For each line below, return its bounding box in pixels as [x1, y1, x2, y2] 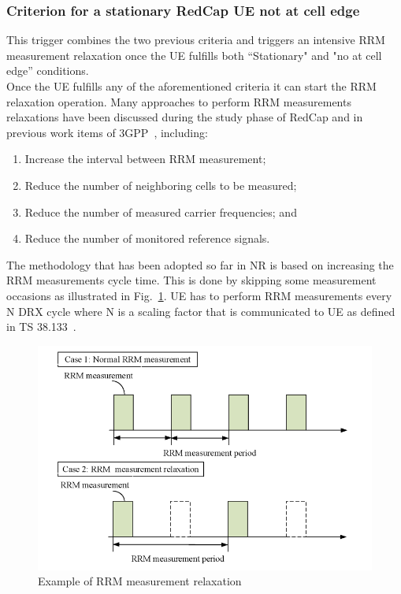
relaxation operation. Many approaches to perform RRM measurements [6, 93, 351, 110]
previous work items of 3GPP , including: [6, 124, 208, 140]
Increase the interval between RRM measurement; [24, 150, 266, 167]
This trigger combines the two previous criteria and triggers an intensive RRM [6, 32, 385, 48]
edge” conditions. [6, 62, 89, 79]
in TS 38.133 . [6, 318, 76, 335]
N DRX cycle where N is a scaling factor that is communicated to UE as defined [6, 303, 395, 319]
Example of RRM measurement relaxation [38, 573, 242, 589]
